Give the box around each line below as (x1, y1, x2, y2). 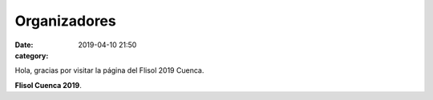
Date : (14, 40, 34, 50)
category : (14, 50, 49, 60)
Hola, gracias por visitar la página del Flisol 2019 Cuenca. (14, 66, 204, 75)
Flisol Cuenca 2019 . (14, 80, 82, 90)
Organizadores (14, 12, 116, 30)
